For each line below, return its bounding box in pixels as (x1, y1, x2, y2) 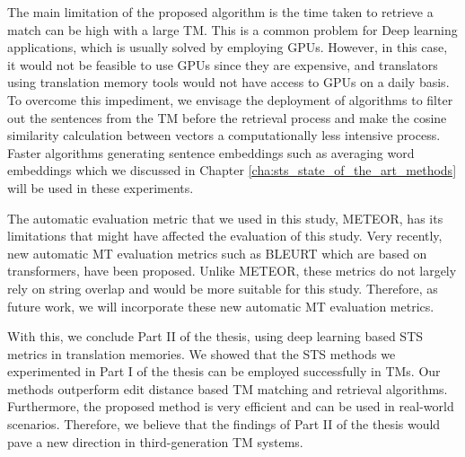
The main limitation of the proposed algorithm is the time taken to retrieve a (7, 3, 434, 21)
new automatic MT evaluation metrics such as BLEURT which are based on (7, 243, 427, 262)
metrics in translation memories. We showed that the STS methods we (7, 344, 396, 363)
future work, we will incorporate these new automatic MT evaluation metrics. (7, 296, 434, 315)
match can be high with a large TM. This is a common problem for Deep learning (7, 20, 458, 39)
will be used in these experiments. (7, 178, 194, 197)
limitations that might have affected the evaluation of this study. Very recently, (7, 226, 443, 245)
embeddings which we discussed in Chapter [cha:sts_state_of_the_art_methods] (7, 161, 457, 180)
